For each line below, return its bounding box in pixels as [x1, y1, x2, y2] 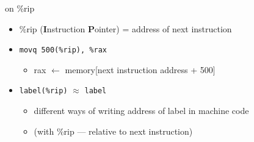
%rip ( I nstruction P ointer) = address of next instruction [19, 22, 232, 35]
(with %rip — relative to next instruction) [34, 124, 193, 137]
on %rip [5, 2, 35, 14]
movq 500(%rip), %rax [19, 46, 107, 55]
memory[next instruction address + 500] [65, 63, 216, 76]
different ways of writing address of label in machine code [34, 104, 249, 117]
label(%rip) [19, 87, 68, 96]
